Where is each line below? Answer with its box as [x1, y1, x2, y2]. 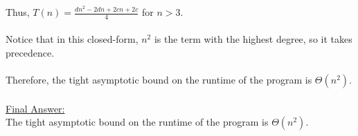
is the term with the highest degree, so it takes [154, 32, 352, 46]
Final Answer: [6, 101, 65, 115]
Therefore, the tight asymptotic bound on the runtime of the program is [6, 72, 312, 87]
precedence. [6, 46, 55, 60]
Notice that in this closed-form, [6, 32, 138, 46]
